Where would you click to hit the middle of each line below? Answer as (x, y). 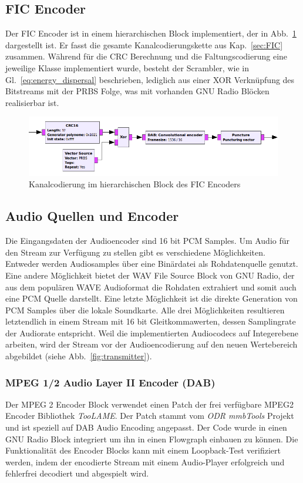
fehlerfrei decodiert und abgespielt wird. (77, 473)
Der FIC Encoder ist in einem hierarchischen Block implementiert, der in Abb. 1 (151, 33)
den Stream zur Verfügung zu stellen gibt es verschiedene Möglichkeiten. (135, 252)
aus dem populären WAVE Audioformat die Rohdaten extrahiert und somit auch (151, 287)
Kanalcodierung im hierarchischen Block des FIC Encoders (135, 184)
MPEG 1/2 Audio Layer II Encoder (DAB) (110, 382)
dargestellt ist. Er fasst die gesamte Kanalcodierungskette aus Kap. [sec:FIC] (144, 44)
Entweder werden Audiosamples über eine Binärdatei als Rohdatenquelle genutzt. (152, 264)
